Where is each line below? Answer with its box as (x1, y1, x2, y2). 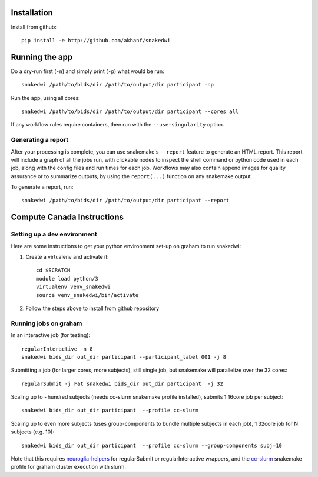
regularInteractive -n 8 (21, 345, 93, 352)
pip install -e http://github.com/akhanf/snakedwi (21, 37, 171, 44)
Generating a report (11, 136, 69, 144)
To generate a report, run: (11, 184, 74, 191)
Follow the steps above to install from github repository (25, 305, 160, 312)
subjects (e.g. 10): (11, 428, 54, 435)
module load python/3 (36, 275, 98, 282)
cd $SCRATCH (36, 267, 71, 273)
